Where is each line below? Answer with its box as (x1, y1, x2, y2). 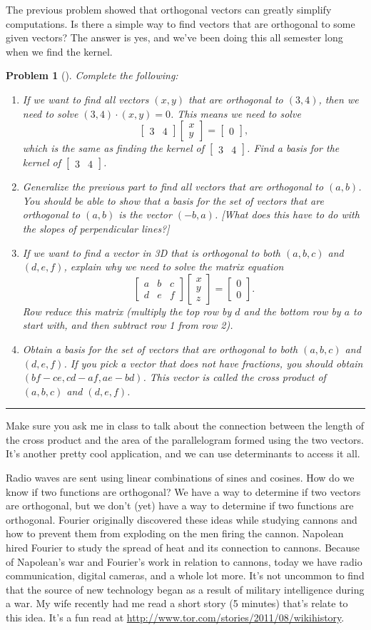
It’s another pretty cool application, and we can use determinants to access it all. (6, 446, 360, 461)
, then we (318, 91, 359, 106)
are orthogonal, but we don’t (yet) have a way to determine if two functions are (6, 498, 354, 513)
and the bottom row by (243, 303, 341, 318)
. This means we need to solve (170, 106, 301, 121)
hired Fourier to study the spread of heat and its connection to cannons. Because (6, 540, 360, 555)
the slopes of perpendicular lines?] (22, 220, 170, 235)
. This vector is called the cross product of (143, 370, 326, 385)
